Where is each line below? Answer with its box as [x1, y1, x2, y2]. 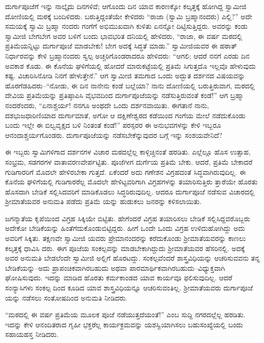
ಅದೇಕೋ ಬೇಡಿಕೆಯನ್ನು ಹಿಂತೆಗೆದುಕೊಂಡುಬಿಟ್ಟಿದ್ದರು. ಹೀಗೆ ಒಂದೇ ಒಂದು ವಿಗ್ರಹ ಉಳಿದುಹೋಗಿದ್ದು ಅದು [5, 223, 245, 233]
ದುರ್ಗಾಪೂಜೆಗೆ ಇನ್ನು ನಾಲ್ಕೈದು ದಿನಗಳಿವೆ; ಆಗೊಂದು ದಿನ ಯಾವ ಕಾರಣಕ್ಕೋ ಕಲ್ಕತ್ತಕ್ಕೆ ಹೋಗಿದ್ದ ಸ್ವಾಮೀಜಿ [5, 1, 247, 11]
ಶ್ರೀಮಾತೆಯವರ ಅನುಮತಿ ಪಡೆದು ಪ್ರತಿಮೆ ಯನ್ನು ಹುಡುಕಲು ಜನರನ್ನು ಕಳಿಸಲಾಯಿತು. [5, 196, 202, 207]
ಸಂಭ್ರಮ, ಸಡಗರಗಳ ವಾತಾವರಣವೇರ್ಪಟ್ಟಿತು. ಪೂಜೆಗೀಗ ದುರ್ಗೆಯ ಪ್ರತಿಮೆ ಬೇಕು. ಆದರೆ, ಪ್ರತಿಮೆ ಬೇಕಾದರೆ [5, 156, 253, 167]
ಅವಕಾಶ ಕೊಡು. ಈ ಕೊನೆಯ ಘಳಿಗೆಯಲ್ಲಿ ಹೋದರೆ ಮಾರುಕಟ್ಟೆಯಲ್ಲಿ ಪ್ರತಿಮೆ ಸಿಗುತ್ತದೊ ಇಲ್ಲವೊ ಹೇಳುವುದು [5, 60, 256, 71]
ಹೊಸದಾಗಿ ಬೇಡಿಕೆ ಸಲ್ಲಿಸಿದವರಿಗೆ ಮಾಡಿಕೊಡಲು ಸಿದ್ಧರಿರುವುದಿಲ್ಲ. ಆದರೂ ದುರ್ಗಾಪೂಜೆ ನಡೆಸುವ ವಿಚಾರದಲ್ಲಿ [5, 186, 255, 197]
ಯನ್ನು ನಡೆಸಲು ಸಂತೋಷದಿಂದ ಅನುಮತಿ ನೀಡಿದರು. [5, 292, 128, 303]
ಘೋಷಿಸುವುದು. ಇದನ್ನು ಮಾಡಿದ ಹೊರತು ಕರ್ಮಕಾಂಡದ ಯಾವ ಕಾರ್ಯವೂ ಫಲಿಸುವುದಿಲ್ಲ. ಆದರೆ [5, 272, 233, 283]
